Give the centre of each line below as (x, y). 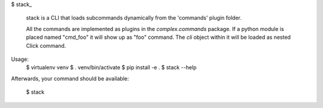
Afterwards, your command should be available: (70, 78)
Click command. (46, 45)
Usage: (20, 59)
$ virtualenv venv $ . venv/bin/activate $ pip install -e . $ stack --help (111, 67)
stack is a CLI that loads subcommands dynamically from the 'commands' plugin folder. (134, 18)
